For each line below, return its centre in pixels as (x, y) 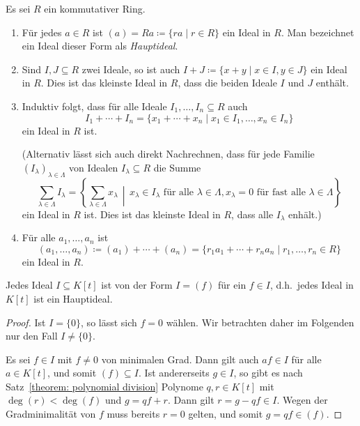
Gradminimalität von (51, 414)
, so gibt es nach (268, 373)
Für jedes (42, 32)
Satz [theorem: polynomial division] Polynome (104, 386)
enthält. (332, 83)
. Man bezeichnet (318, 32)
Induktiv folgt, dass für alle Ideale (94, 106)
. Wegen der (302, 400)
